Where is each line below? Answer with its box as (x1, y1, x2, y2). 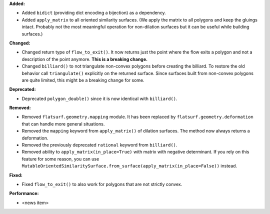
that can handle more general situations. (21, 120, 105, 127)
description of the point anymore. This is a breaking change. (21, 56, 147, 62)
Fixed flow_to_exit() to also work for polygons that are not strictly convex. (21, 181, 182, 187)
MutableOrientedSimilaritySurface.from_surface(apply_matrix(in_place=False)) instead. (21, 163, 237, 169)
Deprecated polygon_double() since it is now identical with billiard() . (21, 95, 177, 101)
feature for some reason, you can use (21, 155, 99, 162)
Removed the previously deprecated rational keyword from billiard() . (21, 142, 177, 148)
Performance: (9, 190, 39, 196)
